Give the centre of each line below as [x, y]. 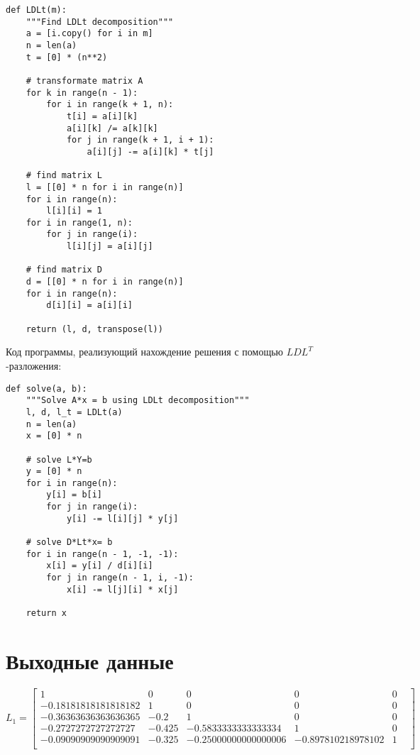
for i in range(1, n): [79, 222]
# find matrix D [64, 270]
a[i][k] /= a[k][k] [112, 128]
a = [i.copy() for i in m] [89, 34]
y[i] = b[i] [74, 495]
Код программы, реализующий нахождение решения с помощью [145, 352]
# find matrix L [64, 176]
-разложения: [34, 365]
